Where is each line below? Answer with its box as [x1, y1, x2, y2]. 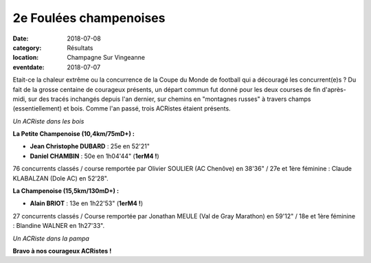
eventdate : [12, 62, 45, 71]
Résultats [67, 43, 93, 52]
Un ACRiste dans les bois [12, 117, 85, 125]
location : [12, 54, 39, 62]
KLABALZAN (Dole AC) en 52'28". [12, 174, 109, 182]
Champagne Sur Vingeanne [67, 54, 146, 62]
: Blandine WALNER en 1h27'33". [12, 222, 105, 230]
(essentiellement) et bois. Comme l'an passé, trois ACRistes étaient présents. [12, 104, 231, 113]
